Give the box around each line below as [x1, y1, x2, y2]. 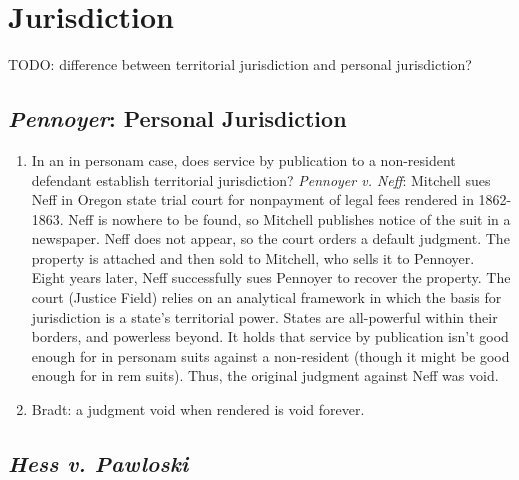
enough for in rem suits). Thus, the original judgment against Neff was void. [31, 365, 499, 386]
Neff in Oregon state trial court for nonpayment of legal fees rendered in [31, 189, 474, 210]
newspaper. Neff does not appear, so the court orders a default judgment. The [31, 228, 510, 249]
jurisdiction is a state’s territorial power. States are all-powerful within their [31, 306, 498, 327]
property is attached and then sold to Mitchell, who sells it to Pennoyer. [31, 247, 475, 268]
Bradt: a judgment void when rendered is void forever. [31, 399, 365, 420]
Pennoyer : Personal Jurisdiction [8, 103, 347, 134]
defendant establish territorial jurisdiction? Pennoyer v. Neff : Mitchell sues [31, 169, 491, 190]
